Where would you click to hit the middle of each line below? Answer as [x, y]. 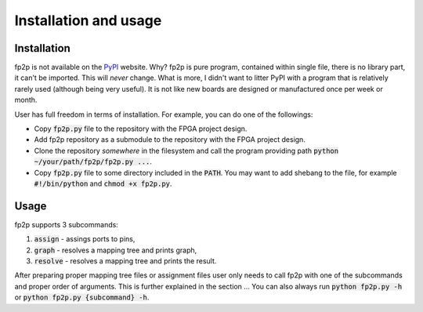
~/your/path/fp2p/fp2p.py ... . [93, 161]
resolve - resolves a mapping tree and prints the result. [125, 261]
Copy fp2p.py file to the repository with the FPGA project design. [141, 129]
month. [26, 100]
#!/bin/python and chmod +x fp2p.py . [103, 183]
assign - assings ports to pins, [85, 239]
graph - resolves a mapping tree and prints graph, [116, 250]
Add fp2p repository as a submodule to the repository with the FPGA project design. [170, 140]
